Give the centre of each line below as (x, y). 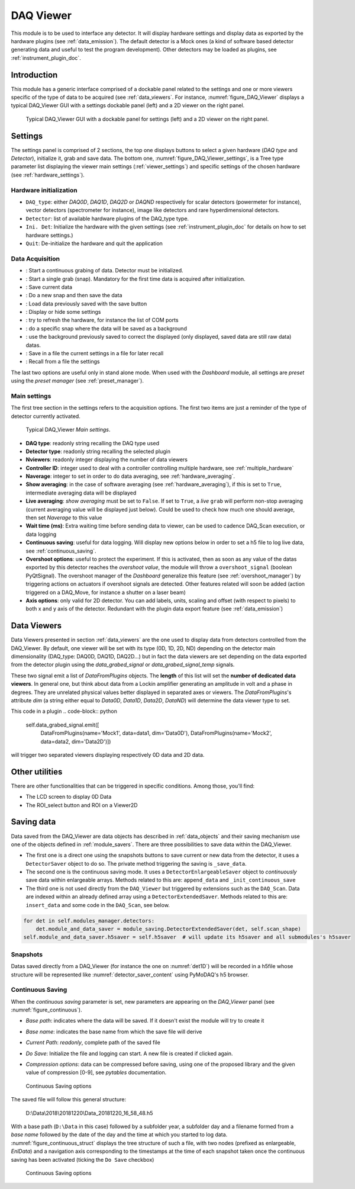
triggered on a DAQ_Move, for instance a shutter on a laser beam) (106, 592)
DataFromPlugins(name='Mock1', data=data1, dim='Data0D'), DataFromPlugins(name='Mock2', (156, 733)
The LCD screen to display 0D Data (69, 797)
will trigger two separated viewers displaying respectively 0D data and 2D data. (108, 754)
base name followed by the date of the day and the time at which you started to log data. (119, 1135)
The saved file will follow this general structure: (69, 1100)
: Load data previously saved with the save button (86, 303)
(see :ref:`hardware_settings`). (48, 175)
